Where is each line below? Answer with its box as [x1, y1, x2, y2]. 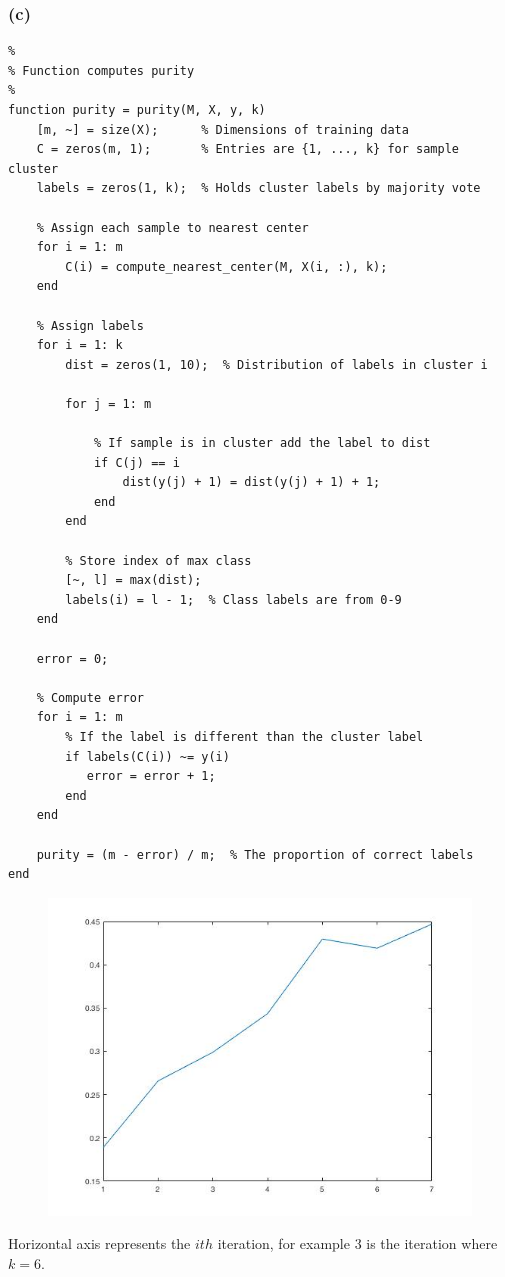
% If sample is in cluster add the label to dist [93, 436, 431, 451]
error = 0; [36, 651, 109, 666]
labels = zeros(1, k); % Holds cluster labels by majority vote [36, 181, 481, 196]
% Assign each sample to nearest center [36, 220, 309, 235]
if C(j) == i [93, 455, 180, 470]
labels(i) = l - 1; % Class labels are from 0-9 [65, 592, 402, 607]
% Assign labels [36, 318, 145, 333]
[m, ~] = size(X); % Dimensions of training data [36, 122, 409, 137]
